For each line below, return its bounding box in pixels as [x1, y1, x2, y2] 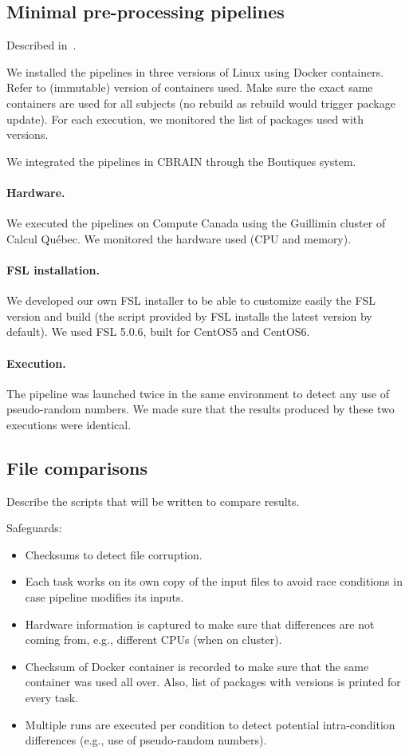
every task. [25, 689, 79, 706]
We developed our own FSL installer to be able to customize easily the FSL [6, 292, 376, 309]
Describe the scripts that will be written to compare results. [6, 492, 300, 509]
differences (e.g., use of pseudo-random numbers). [25, 732, 267, 748]
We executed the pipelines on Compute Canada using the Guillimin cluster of [6, 215, 386, 231]
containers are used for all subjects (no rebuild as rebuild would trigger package [6, 94, 395, 111]
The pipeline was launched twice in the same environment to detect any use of [6, 385, 390, 401]
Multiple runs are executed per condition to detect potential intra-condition [25, 716, 395, 732]
